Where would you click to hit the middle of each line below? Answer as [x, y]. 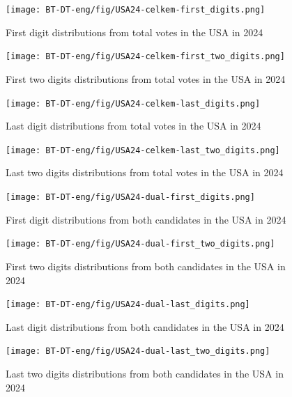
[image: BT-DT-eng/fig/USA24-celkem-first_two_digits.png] [145, 57]
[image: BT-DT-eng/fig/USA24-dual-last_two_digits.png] [138, 351]
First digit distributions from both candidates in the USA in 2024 [146, 219]
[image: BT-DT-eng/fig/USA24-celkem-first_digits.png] [136, 10]
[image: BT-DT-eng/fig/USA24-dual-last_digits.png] [128, 305]
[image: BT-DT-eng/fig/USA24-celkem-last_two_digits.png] [143, 150]
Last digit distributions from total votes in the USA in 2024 [133, 126]
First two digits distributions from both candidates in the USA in [146, 266]
